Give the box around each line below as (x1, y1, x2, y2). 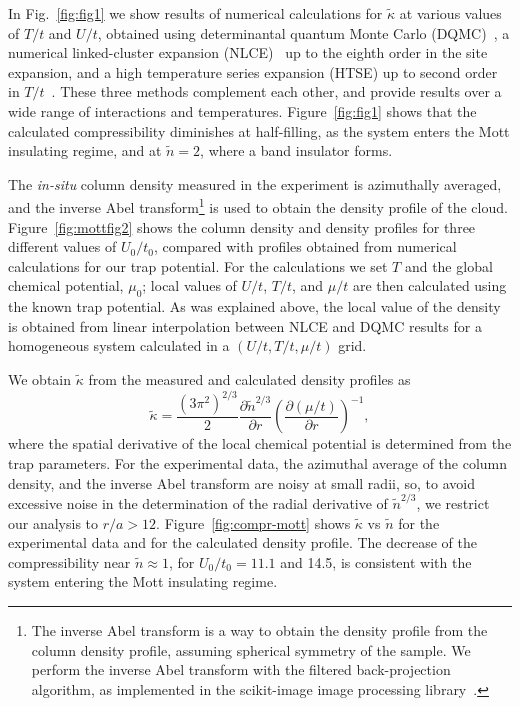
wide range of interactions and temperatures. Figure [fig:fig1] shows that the (8, 100, 477, 121)
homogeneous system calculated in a (8, 335, 230, 356)
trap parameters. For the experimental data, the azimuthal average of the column (8, 453, 508, 474)
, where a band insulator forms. (200, 140, 393, 161)
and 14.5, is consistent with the (280, 551, 472, 572)
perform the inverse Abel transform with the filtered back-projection (31, 659, 451, 680)
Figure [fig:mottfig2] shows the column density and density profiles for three (8, 216, 476, 237)
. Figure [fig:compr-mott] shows (156, 512, 351, 533)
